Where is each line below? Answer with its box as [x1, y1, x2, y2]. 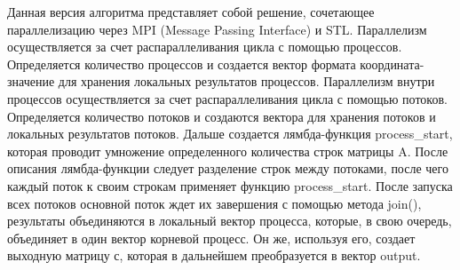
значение [7, 72, 55, 91]
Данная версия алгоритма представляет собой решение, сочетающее [7, 3, 375, 20]
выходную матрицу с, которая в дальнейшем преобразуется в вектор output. [7, 246, 421, 265]
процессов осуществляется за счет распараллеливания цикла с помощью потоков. [7, 89, 448, 107]
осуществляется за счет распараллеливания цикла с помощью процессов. [7, 37, 402, 56]
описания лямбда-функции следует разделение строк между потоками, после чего [7, 159, 448, 178]
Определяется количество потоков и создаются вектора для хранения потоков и [7, 107, 436, 125]
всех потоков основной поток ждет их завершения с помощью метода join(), [7, 194, 422, 212]
